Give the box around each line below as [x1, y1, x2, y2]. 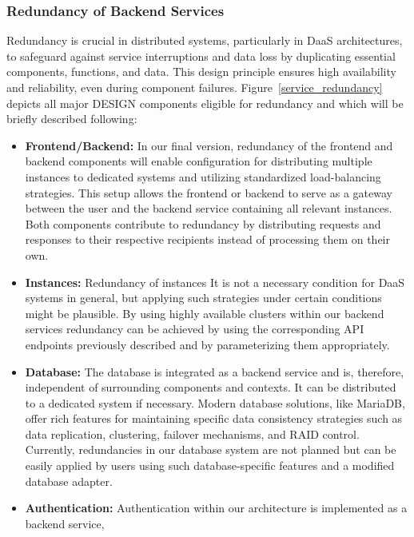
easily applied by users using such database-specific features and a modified [25, 457, 395, 474]
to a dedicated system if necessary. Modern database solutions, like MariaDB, [25, 394, 405, 411]
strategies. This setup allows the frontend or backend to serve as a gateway [25, 184, 392, 201]
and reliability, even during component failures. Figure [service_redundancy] [6, 79, 383, 95]
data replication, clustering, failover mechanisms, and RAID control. [25, 425, 360, 442]
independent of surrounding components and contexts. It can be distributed [25, 379, 396, 396]
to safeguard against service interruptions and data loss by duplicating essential [6, 47, 396, 64]
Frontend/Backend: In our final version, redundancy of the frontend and [25, 137, 393, 153]
